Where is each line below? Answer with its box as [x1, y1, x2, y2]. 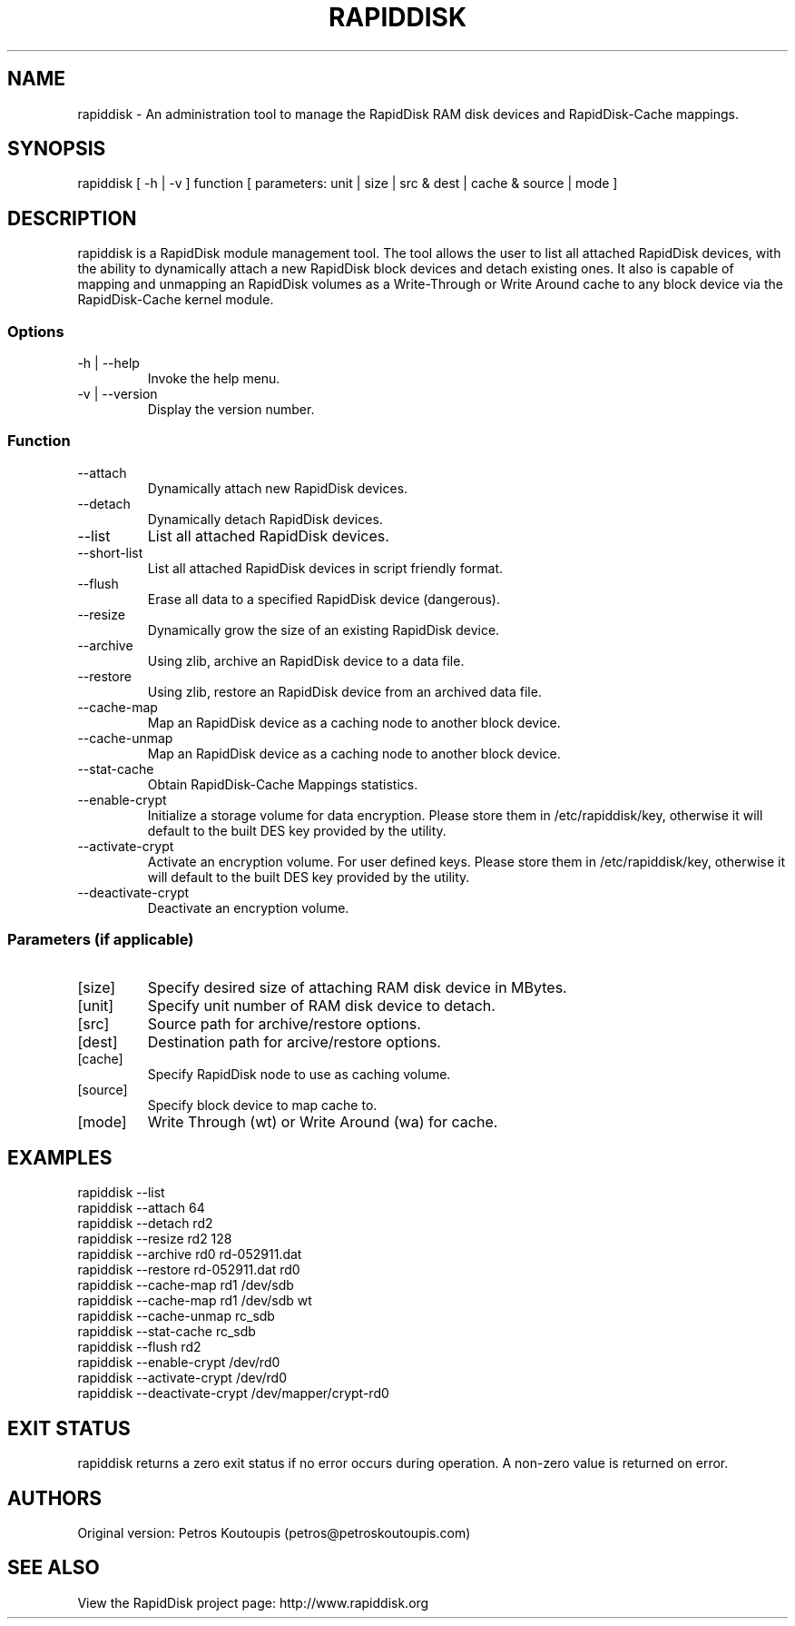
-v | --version [77, 386, 158, 402]
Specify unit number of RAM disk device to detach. [147, 996, 496, 1015]
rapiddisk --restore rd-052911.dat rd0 [77, 1262, 300, 1278]
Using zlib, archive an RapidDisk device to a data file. [147, 652, 465, 669]
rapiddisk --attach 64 [77, 1200, 205, 1216]
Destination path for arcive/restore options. [147, 1032, 441, 1051]
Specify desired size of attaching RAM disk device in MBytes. [147, 977, 567, 996]
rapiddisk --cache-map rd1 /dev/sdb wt [77, 1293, 312, 1309]
